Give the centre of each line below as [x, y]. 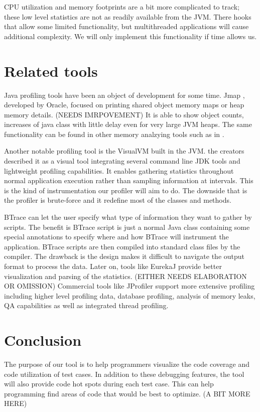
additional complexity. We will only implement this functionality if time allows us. [131, 36]
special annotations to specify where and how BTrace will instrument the [116, 237]
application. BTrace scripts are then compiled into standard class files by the [122, 246]
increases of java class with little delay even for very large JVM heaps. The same [128, 124]
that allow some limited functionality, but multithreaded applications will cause [126, 26]
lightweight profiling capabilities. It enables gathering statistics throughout [119, 170]
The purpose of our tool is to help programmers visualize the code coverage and [127, 364]
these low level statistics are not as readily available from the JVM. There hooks [128, 16]
